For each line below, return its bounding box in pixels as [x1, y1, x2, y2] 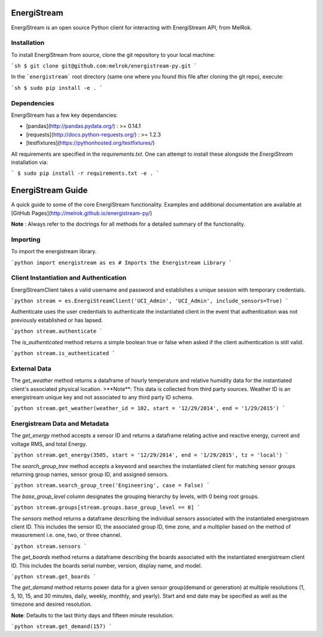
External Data [11, 364, 51, 372]
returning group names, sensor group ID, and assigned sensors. [11, 471, 169, 478]
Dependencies [11, 99, 55, 107]
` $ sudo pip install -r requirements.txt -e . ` [11, 170, 160, 177]
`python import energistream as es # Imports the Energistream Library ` [11, 259, 233, 266]
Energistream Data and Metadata [11, 420, 109, 428]
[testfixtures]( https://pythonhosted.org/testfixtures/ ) [26, 139, 155, 147]
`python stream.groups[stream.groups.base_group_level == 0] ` [11, 504, 200, 511]
